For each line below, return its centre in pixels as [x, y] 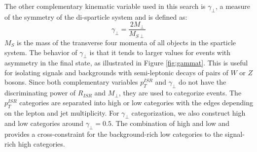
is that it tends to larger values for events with [160, 52]
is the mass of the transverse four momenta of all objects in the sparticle [127, 42]
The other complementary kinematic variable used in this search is [105, 6]
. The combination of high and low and [170, 123]
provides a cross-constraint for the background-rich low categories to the [114, 134]
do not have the [202, 82]
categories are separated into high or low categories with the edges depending [136, 102]
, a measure [233, 6]
